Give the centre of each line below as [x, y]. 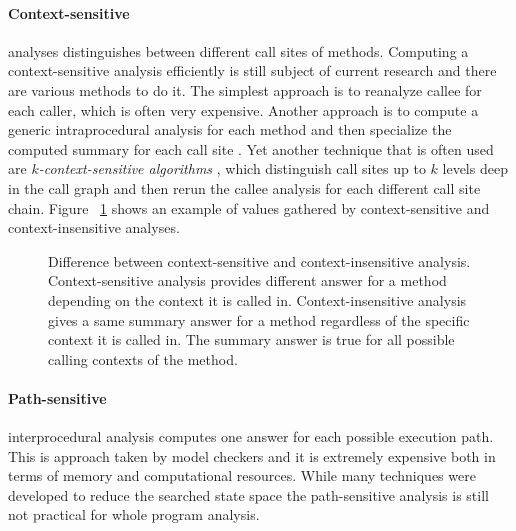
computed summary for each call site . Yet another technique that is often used [251, 148]
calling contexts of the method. [143, 358]
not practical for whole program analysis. [134, 514]
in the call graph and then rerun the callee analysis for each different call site [244, 187]
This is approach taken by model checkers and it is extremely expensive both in [252, 455]
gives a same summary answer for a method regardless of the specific [259, 319]
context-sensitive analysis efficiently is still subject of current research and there [252, 70]
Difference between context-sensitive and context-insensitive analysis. [259, 260]
